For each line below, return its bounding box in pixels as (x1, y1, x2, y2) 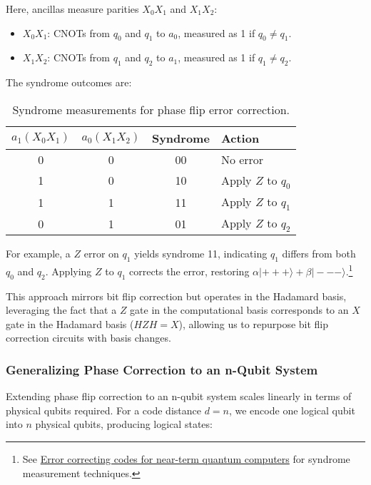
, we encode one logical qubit (228, 402, 355, 417)
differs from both (282, 246, 356, 261)
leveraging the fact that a (6, 302, 117, 317)
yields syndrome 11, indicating (134, 246, 268, 261)
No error (220, 150, 264, 168)
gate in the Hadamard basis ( (6, 316, 134, 331)
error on (83, 246, 119, 261)
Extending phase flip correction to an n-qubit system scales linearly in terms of (6, 389, 352, 404)
